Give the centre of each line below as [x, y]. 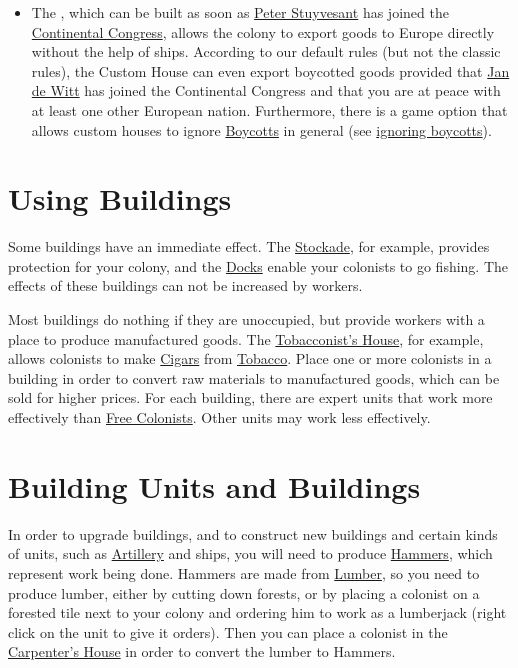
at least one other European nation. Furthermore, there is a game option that [269, 109]
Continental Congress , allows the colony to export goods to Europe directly [263, 31]
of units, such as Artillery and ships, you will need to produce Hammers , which [250, 553]
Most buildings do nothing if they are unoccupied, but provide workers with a [246, 319]
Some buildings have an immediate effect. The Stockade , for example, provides [249, 246]
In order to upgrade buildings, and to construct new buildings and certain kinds [253, 533]
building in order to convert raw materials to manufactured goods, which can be [254, 377]
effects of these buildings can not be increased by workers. [185, 285]
